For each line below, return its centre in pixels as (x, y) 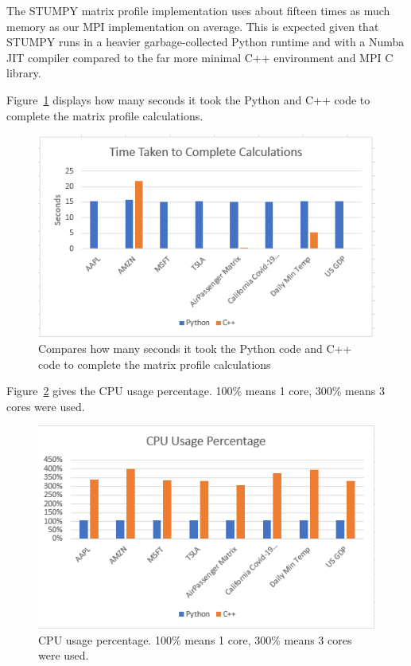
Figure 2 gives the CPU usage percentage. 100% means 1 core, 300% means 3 (196, 391)
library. (24, 73)
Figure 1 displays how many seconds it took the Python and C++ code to (188, 99)
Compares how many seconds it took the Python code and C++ (195, 348)
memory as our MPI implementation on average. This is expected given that (193, 26)
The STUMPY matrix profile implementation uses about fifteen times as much (198, 10)
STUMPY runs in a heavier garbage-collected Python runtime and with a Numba (205, 42)
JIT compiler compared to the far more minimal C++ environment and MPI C (200, 57)
